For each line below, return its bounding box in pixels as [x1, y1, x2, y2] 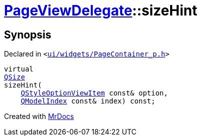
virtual [4, 65, 34, 73]
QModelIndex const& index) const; [20, 97, 156, 105]
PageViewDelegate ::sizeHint [4, 2, 198, 19]
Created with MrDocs [4, 112, 74, 121]
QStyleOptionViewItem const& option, [20, 89, 168, 97]
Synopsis [4, 28, 51, 41]
